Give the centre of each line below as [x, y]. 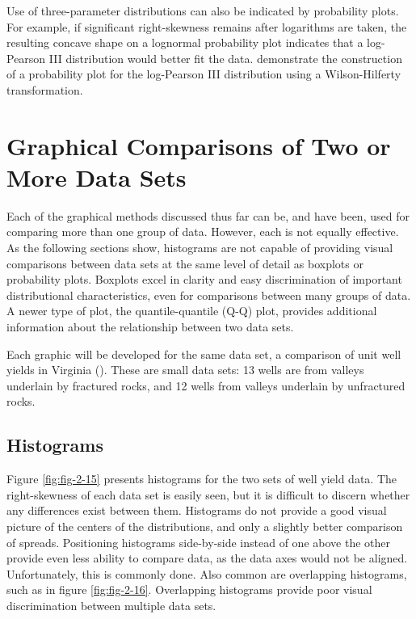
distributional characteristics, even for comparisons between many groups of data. [209, 295]
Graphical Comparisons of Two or [199, 145]
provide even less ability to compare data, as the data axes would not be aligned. [207, 558]
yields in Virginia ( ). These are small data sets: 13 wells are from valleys [185, 370]
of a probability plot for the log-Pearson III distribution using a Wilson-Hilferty [204, 74]
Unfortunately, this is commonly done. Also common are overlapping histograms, [207, 573]
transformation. [45, 89]
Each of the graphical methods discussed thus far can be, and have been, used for [208, 215]
